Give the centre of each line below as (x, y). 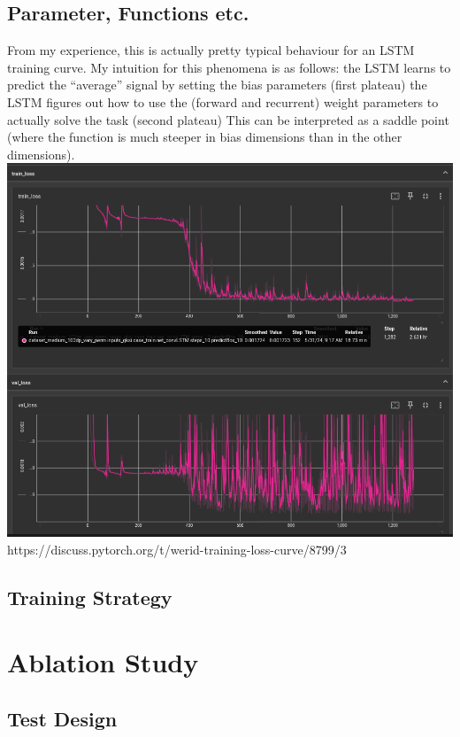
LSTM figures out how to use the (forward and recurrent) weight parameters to (223, 101)
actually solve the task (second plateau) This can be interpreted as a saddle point (228, 119)
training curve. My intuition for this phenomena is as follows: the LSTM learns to (229, 67)
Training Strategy (90, 597)
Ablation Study (103, 662)
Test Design (62, 718)
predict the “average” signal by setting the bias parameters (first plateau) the (217, 85)
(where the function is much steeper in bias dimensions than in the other (205, 137)
